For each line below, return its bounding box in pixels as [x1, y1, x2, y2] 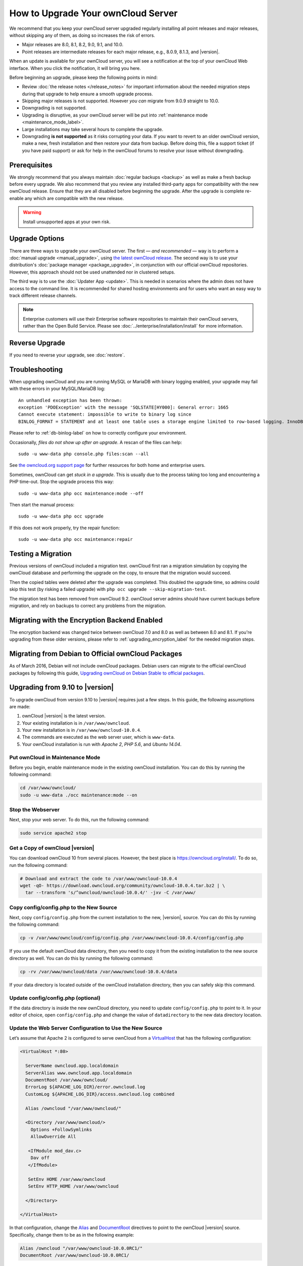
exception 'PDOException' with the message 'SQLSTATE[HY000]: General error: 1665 [18, 405, 229, 410]
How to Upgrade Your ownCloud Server [9, 8, 178, 19]
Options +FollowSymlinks [30, 1127, 92, 1132]
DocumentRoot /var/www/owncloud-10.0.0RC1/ [20, 1252, 130, 1258]
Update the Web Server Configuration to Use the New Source [9, 1024, 163, 1032]
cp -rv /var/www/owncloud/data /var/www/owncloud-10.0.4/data [20, 969, 177, 974]
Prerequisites [9, 161, 53, 169]
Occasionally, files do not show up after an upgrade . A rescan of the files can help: [9, 439, 182, 445]
